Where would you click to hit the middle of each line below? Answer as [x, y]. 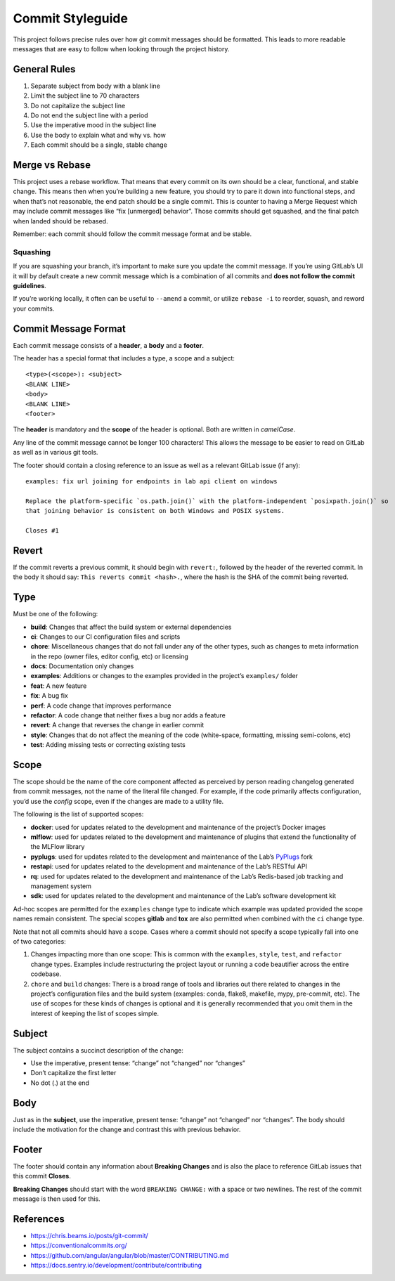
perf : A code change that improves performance [101, 705]
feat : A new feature [59, 686]
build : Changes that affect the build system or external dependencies [131, 627]
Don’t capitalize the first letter [73, 1073]
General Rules [44, 69]
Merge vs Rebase [52, 165]
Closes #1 [42, 530]
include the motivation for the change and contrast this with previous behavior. [127, 1130]
